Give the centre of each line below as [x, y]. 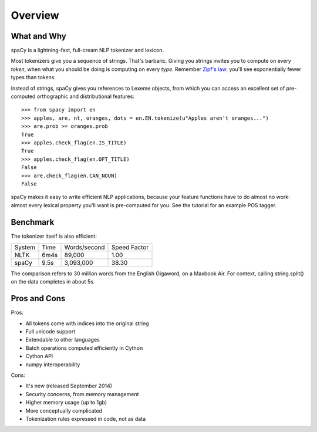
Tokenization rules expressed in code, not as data [86, 419]
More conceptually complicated [64, 410]
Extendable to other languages [63, 340]
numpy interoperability [53, 365]
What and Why [39, 36]
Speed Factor [130, 247]
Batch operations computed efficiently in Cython [84, 348]
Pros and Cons [38, 298]
